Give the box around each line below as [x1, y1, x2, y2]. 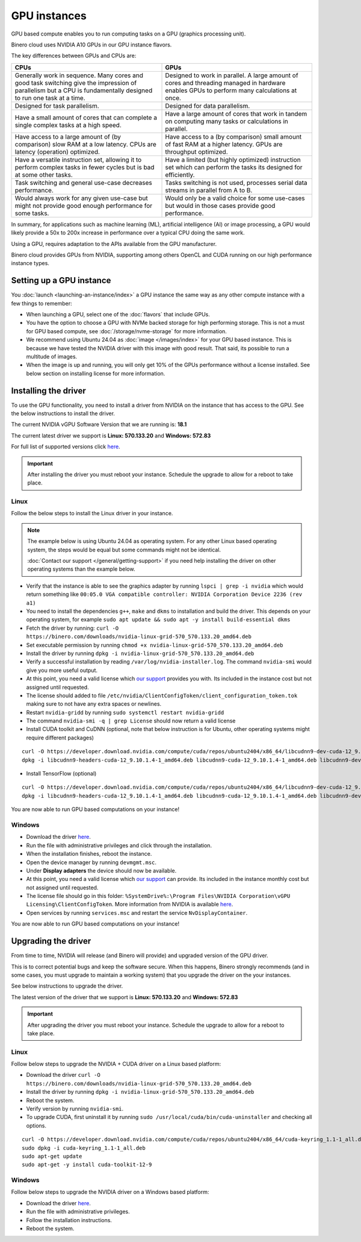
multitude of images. [26, 353, 78, 360]
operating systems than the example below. [27, 565, 135, 572]
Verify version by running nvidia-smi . [26, 1105, 124, 1112]
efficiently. [165, 171, 195, 179]
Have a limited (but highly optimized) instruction [165, 155, 301, 164]
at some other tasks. [14, 171, 73, 179]
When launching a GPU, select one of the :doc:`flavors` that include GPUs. [26, 310, 211, 318]
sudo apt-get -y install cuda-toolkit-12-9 [22, 1161, 152, 1168]
